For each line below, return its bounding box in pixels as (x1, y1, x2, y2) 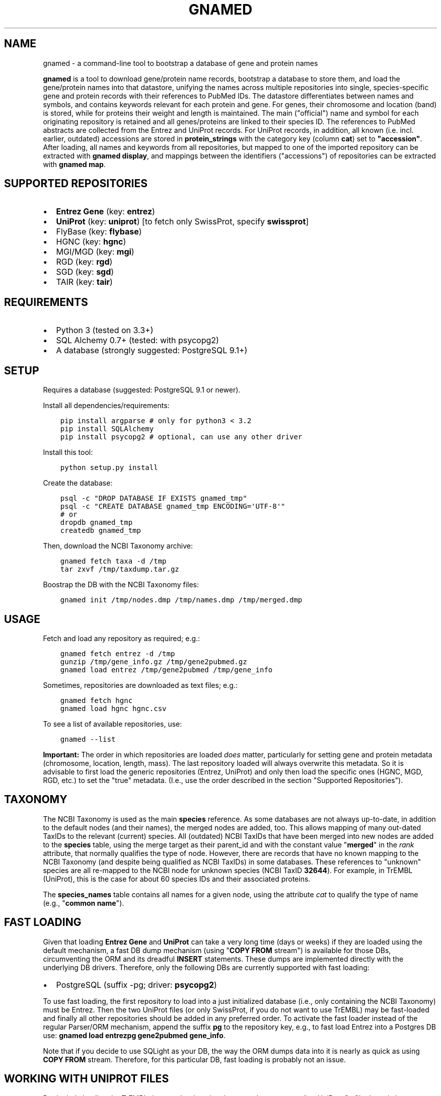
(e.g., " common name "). (43, 898, 124, 907)
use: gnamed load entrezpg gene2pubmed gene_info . (43, 1031, 226, 1040)
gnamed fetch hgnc (60, 696, 133, 704)
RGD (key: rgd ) (56, 257, 113, 267)
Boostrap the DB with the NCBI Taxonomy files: (43, 580, 199, 589)
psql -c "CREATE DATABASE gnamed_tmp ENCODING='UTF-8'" (60, 502, 285, 511)
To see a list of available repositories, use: (43, 719, 182, 728)
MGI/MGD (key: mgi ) (56, 247, 134, 257)
